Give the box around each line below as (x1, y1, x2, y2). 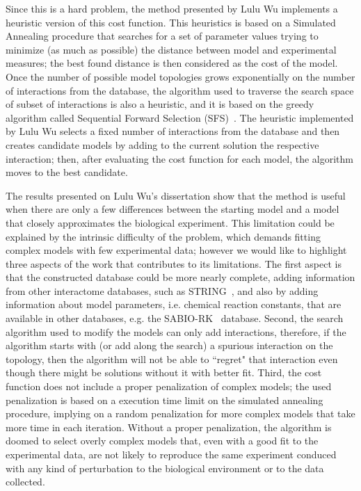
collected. (6, 474, 45, 489)
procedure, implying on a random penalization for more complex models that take (6, 406, 355, 421)
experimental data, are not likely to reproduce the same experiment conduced (6, 447, 337, 461)
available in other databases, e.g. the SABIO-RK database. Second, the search (6, 311, 344, 325)
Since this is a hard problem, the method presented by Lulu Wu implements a (6, 1, 338, 15)
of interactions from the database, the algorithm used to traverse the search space (6, 83, 354, 97)
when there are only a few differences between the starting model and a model (6, 202, 339, 216)
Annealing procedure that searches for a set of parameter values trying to (6, 29, 319, 43)
